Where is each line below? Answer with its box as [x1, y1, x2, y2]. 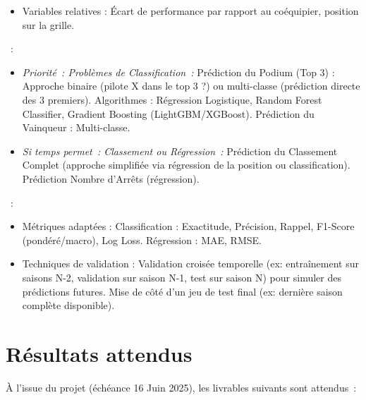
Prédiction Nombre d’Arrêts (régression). [22, 171, 200, 186]
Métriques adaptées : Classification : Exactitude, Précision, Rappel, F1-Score [22, 219, 355, 234]
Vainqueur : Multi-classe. [22, 120, 130, 135]
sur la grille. [22, 17, 75, 32]
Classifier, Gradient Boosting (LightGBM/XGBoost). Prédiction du [22, 106, 315, 121]
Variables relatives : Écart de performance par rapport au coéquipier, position [22, 4, 359, 18]
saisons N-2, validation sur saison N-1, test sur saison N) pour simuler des [22, 269, 341, 284]
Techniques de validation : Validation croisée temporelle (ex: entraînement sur [22, 256, 359, 271]
